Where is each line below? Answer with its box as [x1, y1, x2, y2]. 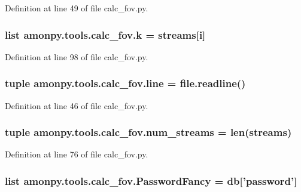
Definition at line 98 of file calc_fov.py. [5, 50, 148, 63]
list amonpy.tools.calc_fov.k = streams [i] [5, 27, 206, 42]
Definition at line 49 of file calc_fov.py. [5, 2, 148, 14]
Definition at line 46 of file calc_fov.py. [5, 99, 148, 112]
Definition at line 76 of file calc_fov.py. [5, 148, 148, 160]
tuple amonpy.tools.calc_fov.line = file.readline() [5, 76, 246, 91]
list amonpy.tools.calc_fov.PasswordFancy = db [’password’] [5, 173, 297, 188]
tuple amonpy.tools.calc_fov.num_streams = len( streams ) [5, 125, 292, 140]
